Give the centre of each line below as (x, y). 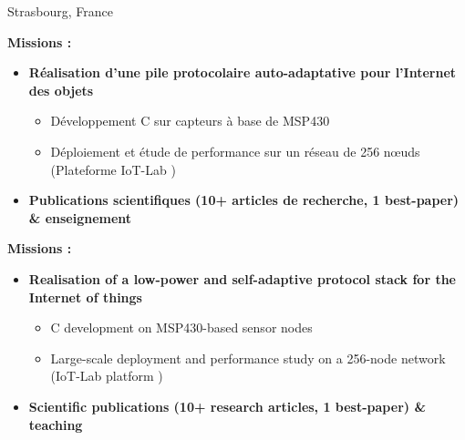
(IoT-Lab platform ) (107, 376)
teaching (56, 424)
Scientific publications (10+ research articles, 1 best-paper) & (227, 406)
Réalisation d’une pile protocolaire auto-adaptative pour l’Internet (243, 72)
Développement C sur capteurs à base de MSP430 (190, 121)
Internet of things (85, 297)
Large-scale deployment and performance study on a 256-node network (248, 358)
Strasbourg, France (60, 11)
